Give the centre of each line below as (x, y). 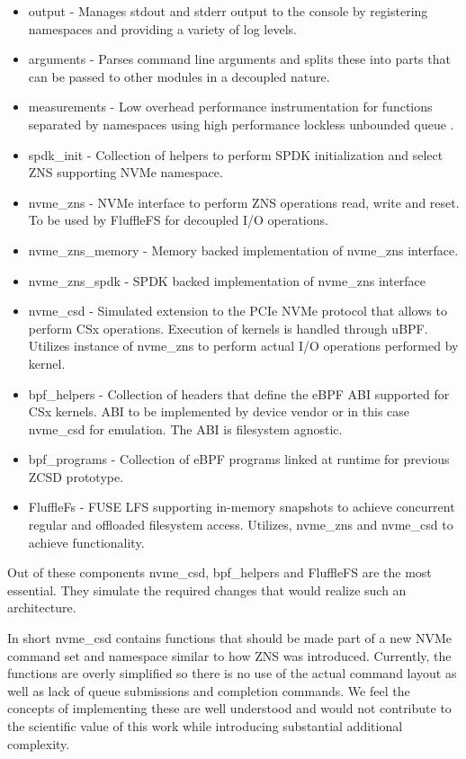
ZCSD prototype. (76, 476)
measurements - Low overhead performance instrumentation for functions (230, 107)
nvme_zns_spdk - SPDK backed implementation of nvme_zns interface (227, 280)
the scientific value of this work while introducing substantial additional (205, 726)
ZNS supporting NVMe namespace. (125, 172)
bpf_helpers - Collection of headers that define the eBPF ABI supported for (239, 393)
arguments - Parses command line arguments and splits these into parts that (239, 59)
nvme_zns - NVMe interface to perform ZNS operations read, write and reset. (244, 202)
